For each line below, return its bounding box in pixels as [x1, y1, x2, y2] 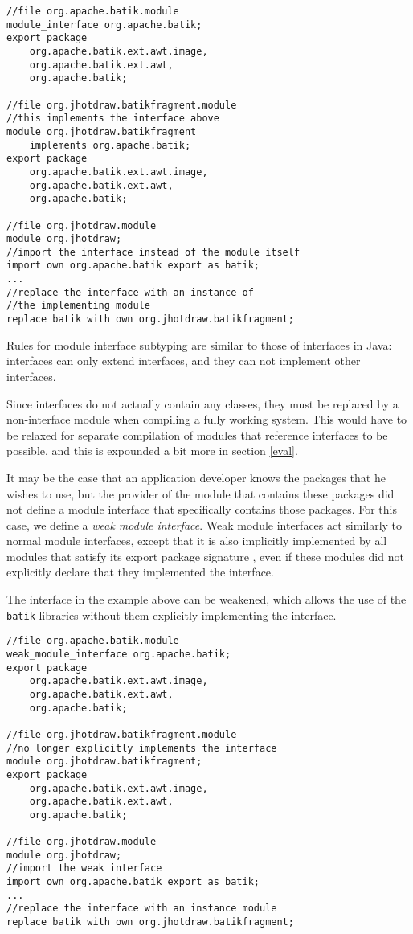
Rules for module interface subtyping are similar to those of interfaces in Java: [6, 336, 392, 353]
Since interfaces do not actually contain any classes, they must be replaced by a [6, 395, 399, 412]
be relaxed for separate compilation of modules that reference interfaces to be [6, 426, 388, 443]
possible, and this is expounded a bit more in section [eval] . [6, 442, 298, 459]
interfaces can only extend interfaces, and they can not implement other [6, 352, 361, 369]
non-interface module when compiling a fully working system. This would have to [6, 411, 407, 428]
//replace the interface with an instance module [6, 903, 277, 915]
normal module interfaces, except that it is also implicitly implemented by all [6, 532, 387, 549]
